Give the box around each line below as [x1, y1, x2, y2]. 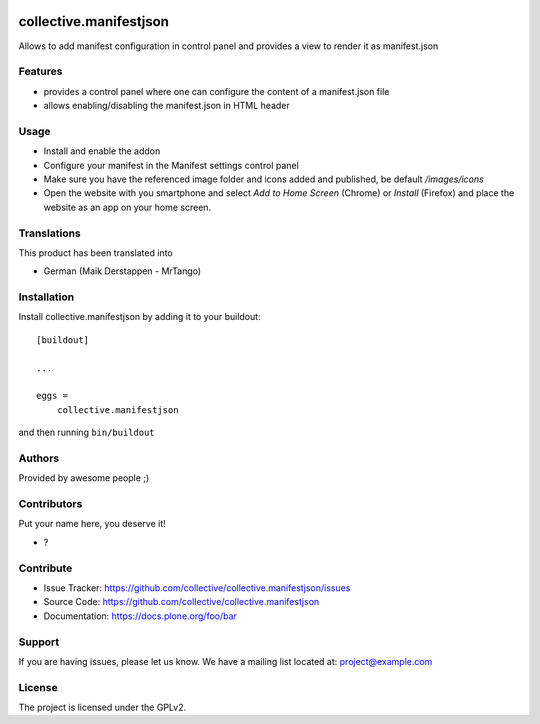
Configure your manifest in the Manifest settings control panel [43, 159, 299, 171]
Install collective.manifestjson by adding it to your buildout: [18, 311, 261, 323]
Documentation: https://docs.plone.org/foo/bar [43, 610, 237, 622]
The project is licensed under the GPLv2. [18, 701, 187, 714]
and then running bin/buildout [18, 426, 155, 439]
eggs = [36, 390, 69, 402]
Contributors [18, 497, 83, 511]
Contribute [18, 561, 73, 575]
